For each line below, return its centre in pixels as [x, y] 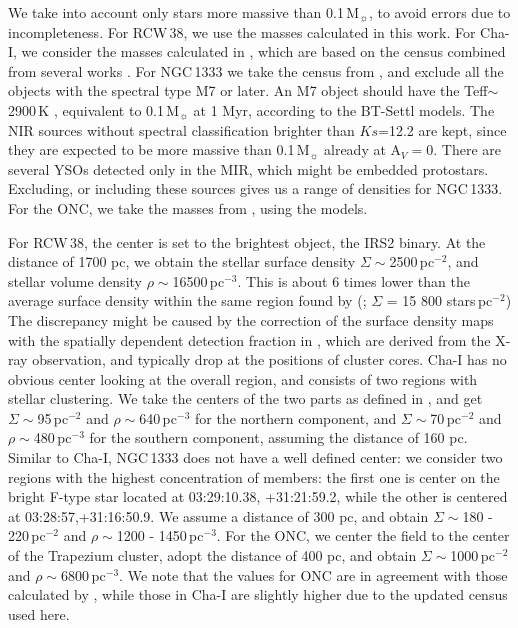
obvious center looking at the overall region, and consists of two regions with [243, 378]
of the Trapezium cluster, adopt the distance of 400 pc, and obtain [212, 555]
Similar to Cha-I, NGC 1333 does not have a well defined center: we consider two [255, 457]
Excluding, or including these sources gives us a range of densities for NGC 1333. [255, 188]
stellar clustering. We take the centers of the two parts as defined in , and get [245, 398]
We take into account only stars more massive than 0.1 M [184, 12]
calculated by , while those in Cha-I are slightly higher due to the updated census [258, 594]
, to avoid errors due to [439, 12]
